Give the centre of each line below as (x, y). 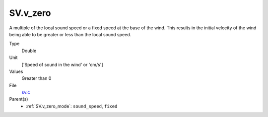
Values (16, 71)
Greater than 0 (36, 78)
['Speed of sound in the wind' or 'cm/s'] (63, 64)
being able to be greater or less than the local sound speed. (70, 34)
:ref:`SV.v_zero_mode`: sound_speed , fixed (72, 106)
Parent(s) (19, 99)
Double (29, 51)
